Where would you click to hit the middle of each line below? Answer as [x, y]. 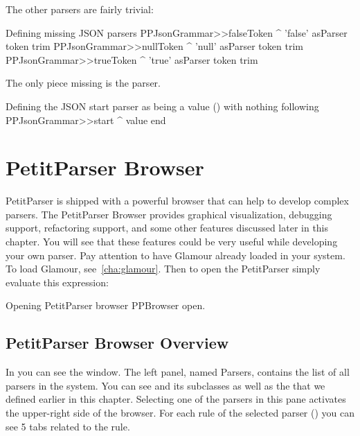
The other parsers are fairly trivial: [80, 9]
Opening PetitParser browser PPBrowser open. [106, 305]
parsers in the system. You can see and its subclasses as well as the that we [165, 385]
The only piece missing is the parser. [83, 83]
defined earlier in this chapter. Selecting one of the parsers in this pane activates [176, 399]
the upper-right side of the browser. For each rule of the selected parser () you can [180, 413]
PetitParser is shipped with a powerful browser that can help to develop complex [177, 201]
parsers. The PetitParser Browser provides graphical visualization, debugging [169, 214]
